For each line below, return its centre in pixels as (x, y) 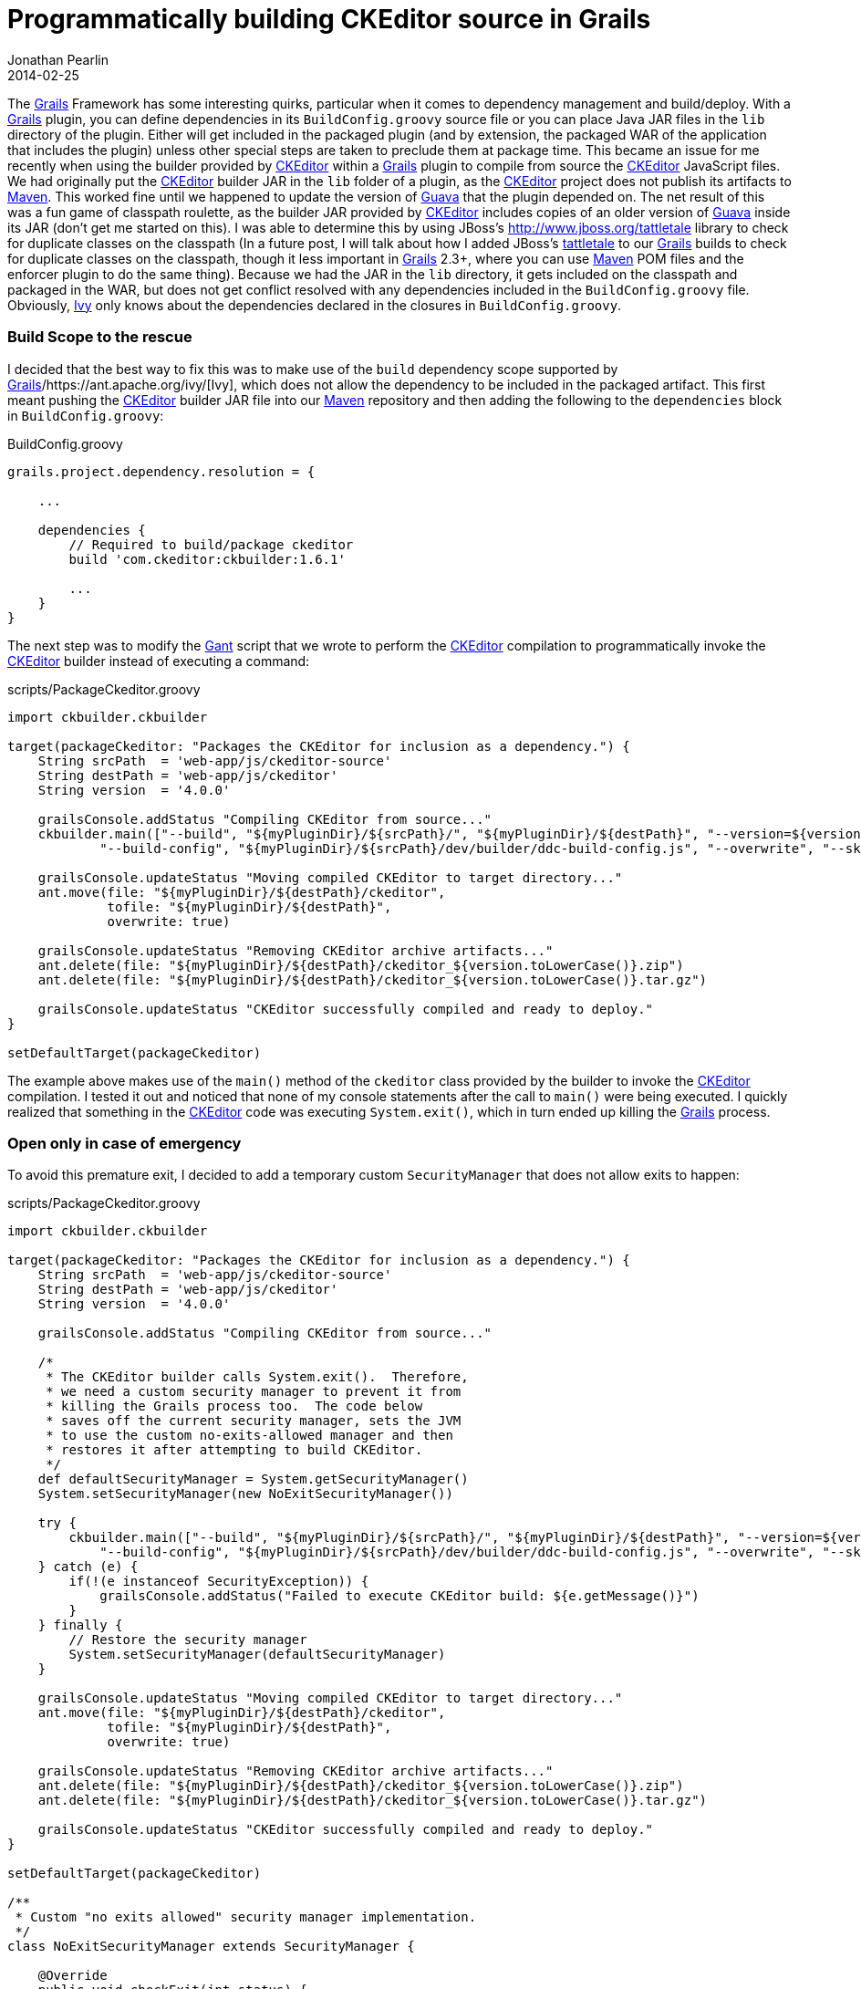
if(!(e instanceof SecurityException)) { (219, 1582)
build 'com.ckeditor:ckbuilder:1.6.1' (207, 559)
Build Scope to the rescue (100, 337)
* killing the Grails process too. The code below (234, 1406)
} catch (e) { (88, 1567)
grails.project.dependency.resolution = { (161, 471)
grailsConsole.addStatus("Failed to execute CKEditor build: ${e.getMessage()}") (399, 1596)
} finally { (80, 1625)
